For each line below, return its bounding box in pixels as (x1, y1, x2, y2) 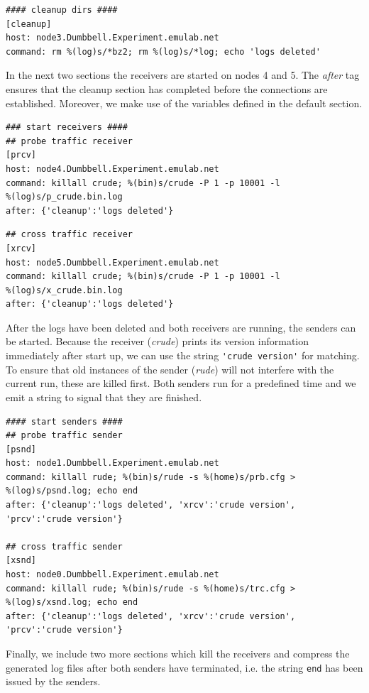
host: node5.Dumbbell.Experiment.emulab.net (6, 257, 219, 268)
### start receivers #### (6, 122, 128, 133)
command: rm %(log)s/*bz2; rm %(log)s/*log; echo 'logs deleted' (6, 46, 321, 57)
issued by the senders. (6, 674, 101, 689)
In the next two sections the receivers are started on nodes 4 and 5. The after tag (6, 67, 360, 82)
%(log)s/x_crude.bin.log (6, 285, 123, 295)
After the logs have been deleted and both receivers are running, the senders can (6, 320, 356, 334)
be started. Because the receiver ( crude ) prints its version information (6, 334, 309, 349)
